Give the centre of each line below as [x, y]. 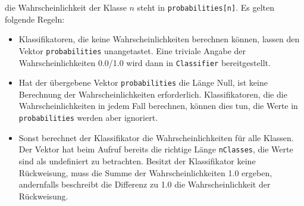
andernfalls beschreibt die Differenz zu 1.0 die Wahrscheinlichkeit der [145, 184]
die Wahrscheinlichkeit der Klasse [66, 7]
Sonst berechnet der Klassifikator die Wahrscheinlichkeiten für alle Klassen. [156, 137]
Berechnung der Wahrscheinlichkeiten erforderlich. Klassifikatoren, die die [153, 94]
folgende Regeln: [35, 19]
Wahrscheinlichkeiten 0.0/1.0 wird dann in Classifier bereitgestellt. [145, 62]
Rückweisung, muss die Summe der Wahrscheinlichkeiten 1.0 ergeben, [145, 172]
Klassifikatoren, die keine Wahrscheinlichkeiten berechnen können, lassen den [159, 39]
